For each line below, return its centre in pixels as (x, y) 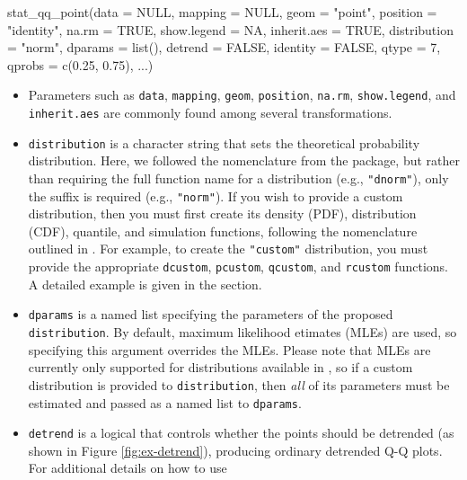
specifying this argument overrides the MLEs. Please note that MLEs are (229, 349)
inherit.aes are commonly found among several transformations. (210, 113)
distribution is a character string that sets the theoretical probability (224, 142)
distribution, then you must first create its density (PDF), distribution (222, 213)
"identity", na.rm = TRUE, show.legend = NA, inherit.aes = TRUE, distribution (230, 29)
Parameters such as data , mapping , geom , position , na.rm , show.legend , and (242, 95)
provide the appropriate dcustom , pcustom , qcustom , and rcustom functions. (238, 267)
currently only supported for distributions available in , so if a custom (220, 367)
